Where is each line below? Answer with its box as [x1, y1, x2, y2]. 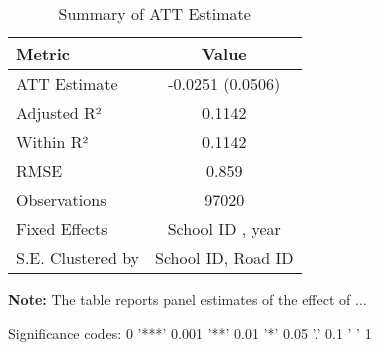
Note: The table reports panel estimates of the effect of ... [8, 289, 367, 309]
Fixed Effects [16, 217, 108, 240]
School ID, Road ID [155, 246, 294, 269]
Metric [16, 42, 70, 65]
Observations [16, 188, 107, 211]
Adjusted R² [16, 101, 102, 124]
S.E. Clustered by [16, 246, 140, 269]
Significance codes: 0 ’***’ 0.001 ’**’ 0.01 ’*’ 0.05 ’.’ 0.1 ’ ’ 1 [8, 322, 372, 343]
